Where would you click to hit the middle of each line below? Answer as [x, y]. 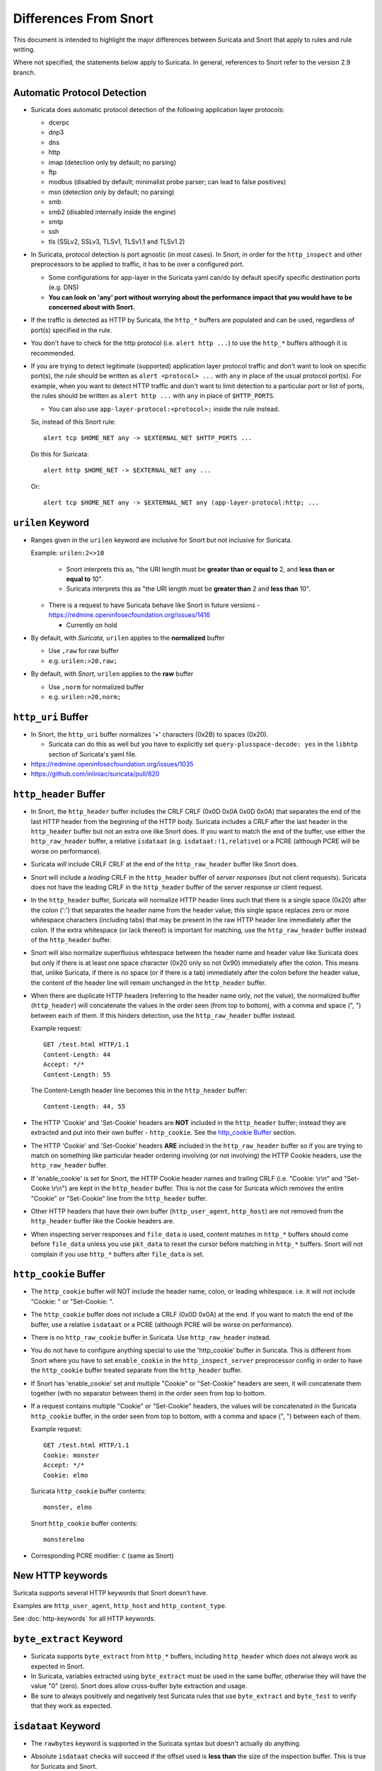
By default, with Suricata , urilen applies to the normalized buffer [128, 638]
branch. [24, 72]
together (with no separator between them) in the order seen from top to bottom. [149, 1393]
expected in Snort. [58, 1666]
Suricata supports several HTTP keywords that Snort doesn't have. [110, 1592]
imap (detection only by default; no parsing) [112, 162]
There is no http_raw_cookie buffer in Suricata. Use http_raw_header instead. [151, 1337]
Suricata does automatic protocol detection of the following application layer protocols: [158, 109]
